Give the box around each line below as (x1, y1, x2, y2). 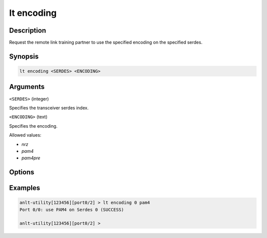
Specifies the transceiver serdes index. (9, 104, 89, 111)
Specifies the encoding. (9, 123, 58, 129)
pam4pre (21, 155, 41, 161)
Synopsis (9, 52, 39, 60)
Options (9, 168, 35, 177)
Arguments (9, 83, 45, 91)
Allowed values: (9, 132, 42, 138)
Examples (9, 184, 41, 192)
